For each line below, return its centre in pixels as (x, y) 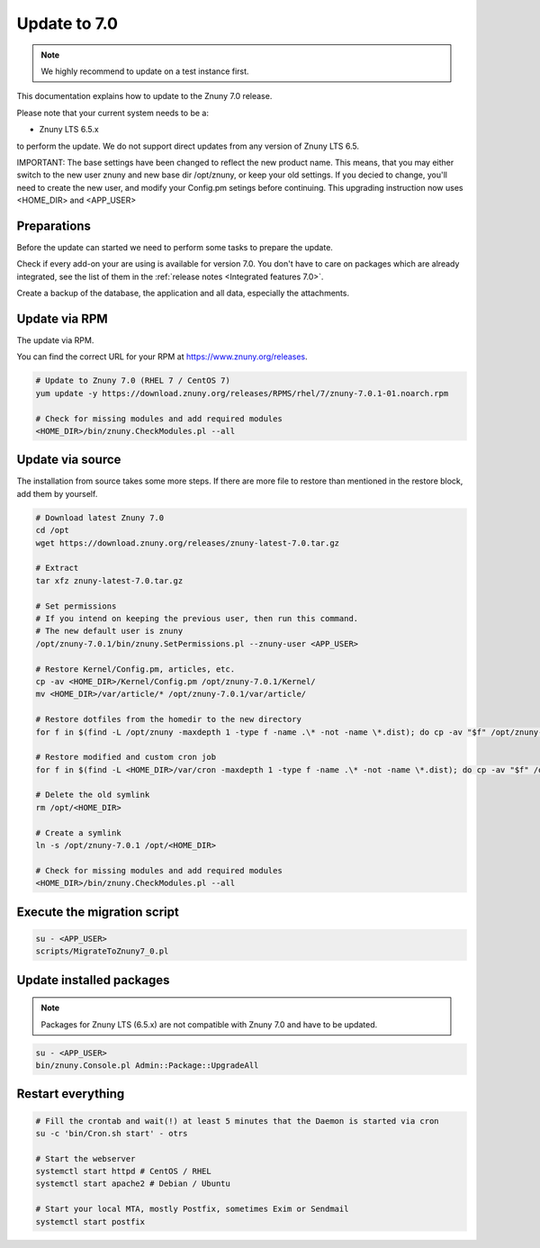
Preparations (54, 226)
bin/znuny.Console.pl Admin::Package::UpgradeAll (147, 1065)
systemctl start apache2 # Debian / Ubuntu (133, 1184)
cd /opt (52, 530)
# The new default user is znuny (109, 631)
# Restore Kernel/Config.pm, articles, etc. (135, 669)
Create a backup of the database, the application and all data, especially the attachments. (183, 294)
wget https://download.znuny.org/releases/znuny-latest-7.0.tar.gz (188, 543)
